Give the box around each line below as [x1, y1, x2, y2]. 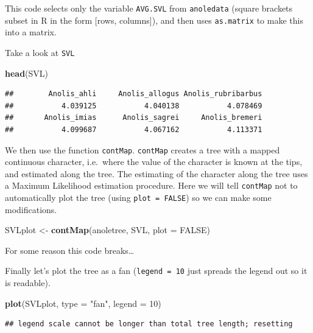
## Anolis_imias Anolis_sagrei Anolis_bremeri [5, 113, 262, 122]
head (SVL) [5, 66, 49, 79]
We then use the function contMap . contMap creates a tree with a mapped [5, 143, 280, 156]
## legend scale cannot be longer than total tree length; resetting [5, 320, 293, 329]
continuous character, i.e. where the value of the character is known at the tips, [5, 155, 303, 168]
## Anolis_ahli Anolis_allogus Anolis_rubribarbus [5, 89, 262, 99]
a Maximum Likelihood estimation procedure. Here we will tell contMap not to [5, 179, 298, 192]
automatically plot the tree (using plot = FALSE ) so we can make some [5, 191, 272, 204]
